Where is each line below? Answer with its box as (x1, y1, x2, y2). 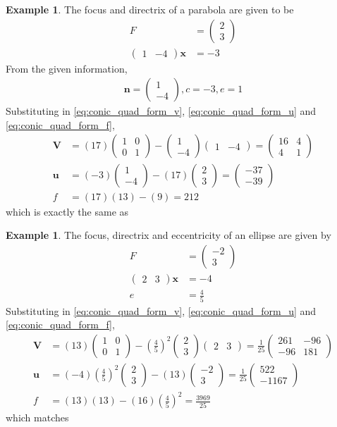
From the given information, (6, 61, 128, 75)
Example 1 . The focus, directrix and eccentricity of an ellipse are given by (6, 228, 331, 242)
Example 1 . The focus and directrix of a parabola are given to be (6, 2, 294, 16)
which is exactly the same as (6, 204, 129, 218)
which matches (6, 410, 69, 425)
